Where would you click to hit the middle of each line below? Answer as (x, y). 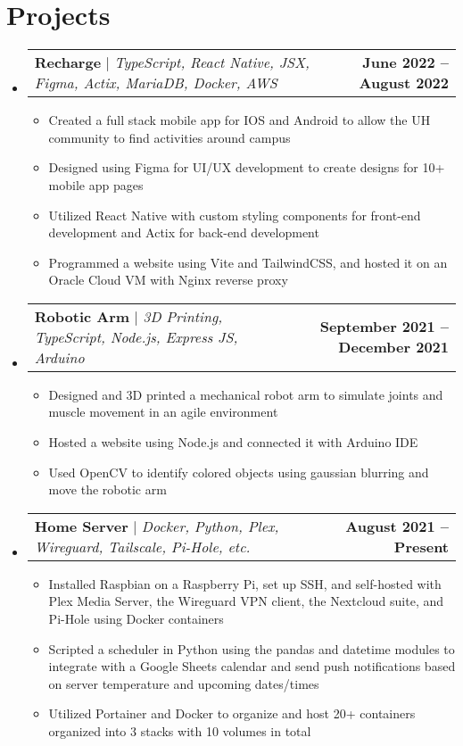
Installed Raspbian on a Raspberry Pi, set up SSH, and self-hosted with (245, 583)
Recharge (68, 62)
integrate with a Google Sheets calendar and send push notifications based (252, 666)
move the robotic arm (107, 489)
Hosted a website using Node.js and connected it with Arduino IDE (233, 442)
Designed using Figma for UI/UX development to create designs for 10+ (247, 167)
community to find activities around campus (169, 137)
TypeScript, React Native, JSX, (212, 62)
